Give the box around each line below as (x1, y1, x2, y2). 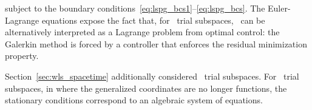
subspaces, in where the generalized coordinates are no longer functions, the (5, 81, 287, 94)
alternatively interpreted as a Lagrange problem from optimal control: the (5, 26, 280, 38)
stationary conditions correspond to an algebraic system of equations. (5, 94, 263, 106)
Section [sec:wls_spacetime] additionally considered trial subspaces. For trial (5, 69, 299, 82)
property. (5, 49, 39, 62)
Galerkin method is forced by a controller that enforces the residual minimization (5, 37, 307, 50)
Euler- (268, 2, 291, 14)
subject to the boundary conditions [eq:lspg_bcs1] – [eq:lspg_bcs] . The (5, 2, 265, 14)
